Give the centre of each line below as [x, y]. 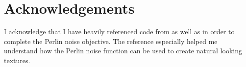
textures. [17, 60]
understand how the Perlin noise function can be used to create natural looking [123, 51]
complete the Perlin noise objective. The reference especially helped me [111, 41]
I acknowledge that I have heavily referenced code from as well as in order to [119, 32]
